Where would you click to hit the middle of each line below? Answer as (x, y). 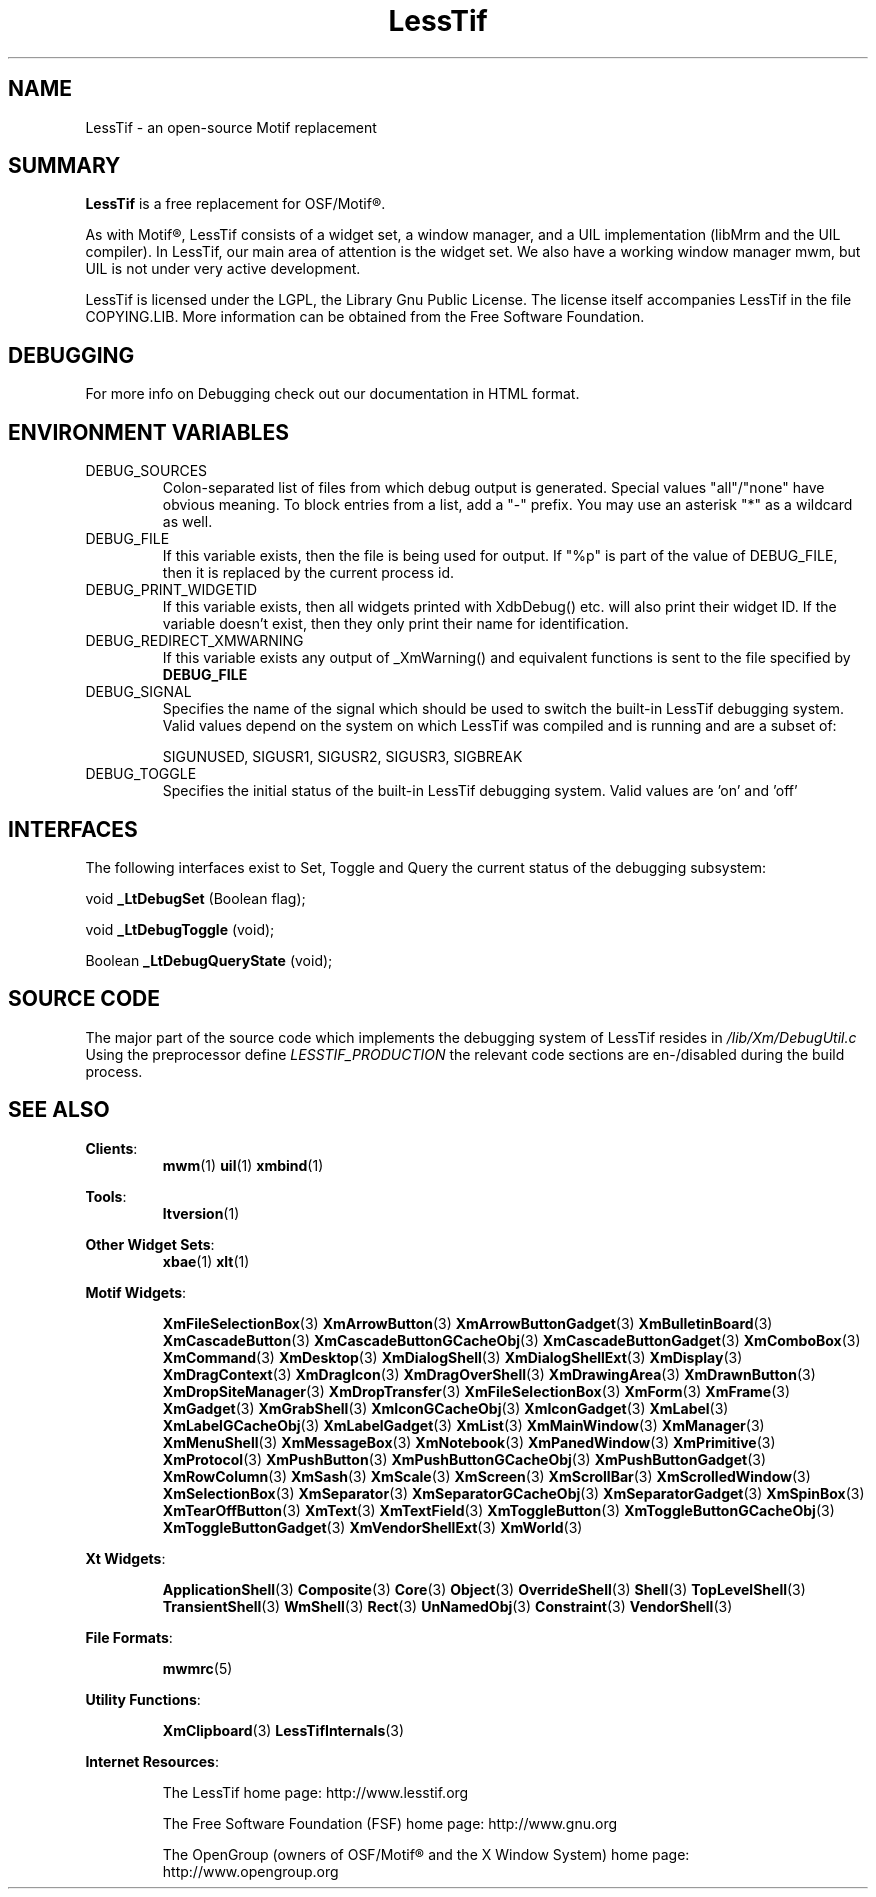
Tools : (106, 1196)
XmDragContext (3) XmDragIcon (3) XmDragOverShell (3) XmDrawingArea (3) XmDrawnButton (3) (489, 1374)
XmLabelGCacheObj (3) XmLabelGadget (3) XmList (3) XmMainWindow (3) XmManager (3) (463, 1425)
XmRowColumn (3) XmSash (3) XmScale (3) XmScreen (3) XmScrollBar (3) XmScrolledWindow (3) (486, 1476)
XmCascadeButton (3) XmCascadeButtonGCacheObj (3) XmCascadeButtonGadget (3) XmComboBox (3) (511, 1340)
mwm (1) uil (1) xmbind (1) (243, 1165)
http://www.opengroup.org (250, 1871)
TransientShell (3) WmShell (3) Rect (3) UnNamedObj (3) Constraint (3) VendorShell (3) (447, 1606)
